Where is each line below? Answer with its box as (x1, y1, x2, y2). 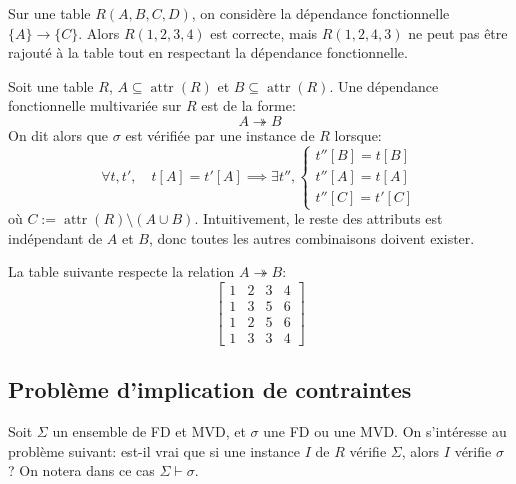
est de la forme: (201, 95, 296, 116)
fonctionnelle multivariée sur (8, 95, 182, 116)
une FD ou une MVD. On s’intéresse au (263, 421, 507, 442)
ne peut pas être (408, 22, 508, 43)
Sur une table (8, 3, 91, 23)
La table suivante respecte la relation (8, 261, 235, 282)
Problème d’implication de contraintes (8, 374, 412, 405)
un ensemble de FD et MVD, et (52, 421, 246, 442)
